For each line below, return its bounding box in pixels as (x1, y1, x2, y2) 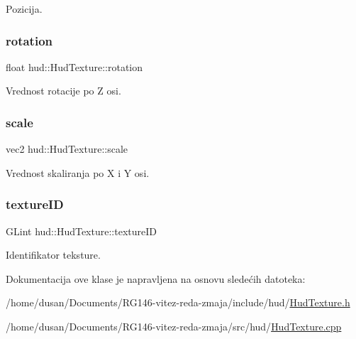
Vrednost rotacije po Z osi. (6, 83, 121, 98)
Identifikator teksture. (6, 247, 101, 262)
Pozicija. (6, 1, 43, 16)
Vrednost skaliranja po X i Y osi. (6, 165, 150, 180)
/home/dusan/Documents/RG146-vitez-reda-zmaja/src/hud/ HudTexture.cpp (6, 319, 342, 333)
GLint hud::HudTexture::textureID (6, 223, 157, 238)
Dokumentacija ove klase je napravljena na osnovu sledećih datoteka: (6, 271, 306, 286)
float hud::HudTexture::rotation (6, 59, 143, 74)
